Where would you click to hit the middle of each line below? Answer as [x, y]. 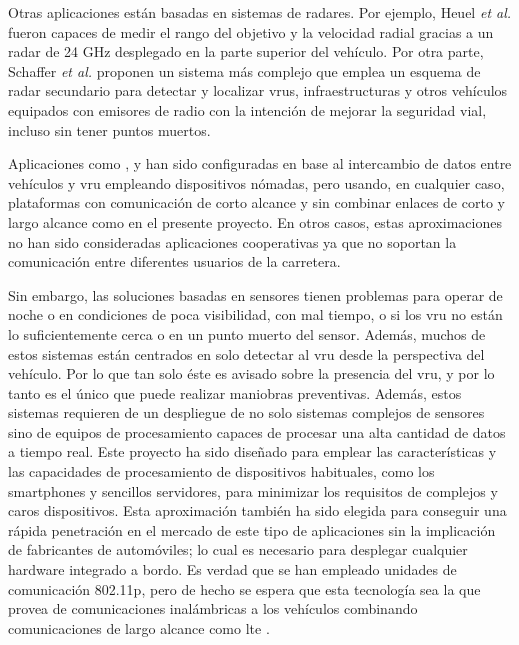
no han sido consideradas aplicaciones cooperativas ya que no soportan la [232, 241]
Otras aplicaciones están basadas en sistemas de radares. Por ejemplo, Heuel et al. [260, 12]
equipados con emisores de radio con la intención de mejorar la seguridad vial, [247, 109]
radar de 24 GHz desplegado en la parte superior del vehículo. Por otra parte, [246, 51]
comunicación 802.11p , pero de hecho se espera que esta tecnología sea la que [244, 588]
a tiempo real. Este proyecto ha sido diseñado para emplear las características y [252, 451]
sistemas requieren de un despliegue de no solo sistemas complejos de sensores [246, 412]
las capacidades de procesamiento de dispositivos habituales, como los [221, 471]
